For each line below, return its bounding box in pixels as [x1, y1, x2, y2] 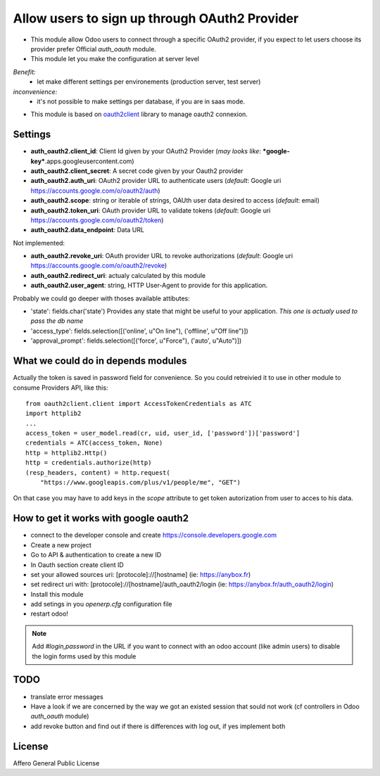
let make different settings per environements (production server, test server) [37, 77, 261, 86]
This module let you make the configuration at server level [30, 55, 200, 63]
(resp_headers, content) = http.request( [25, 469, 170, 476]
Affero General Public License [13, 758, 100, 767]
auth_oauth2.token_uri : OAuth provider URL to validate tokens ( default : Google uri [30, 206, 271, 215]
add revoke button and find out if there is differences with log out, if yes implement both [30, 722, 286, 730]
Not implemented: [13, 238, 65, 247]
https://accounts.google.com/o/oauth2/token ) [30, 215, 164, 224]
